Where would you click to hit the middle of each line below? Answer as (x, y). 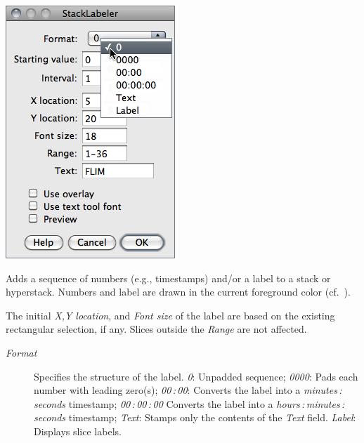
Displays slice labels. (78, 431)
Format (21, 352)
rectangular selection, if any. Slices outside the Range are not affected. (156, 329)
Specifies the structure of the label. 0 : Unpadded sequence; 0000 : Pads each (196, 376)
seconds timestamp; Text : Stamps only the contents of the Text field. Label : (195, 417)
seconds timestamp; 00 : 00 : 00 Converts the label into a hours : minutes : (189, 403)
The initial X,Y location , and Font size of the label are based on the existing (170, 315)
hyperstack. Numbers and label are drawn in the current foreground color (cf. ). (178, 292)
